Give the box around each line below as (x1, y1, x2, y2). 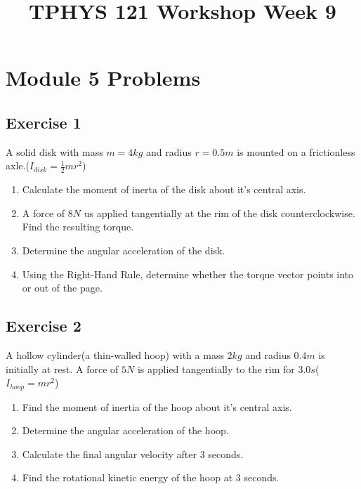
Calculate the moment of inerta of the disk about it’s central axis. (22, 182, 306, 197)
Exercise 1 (6, 111, 81, 133)
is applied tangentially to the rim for (137, 361, 295, 376)
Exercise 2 (6, 315, 81, 337)
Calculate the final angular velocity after (22, 446, 197, 461)
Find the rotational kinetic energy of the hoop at (22, 470, 233, 485)
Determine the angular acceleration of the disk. (22, 242, 225, 257)
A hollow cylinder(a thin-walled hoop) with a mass (6, 347, 224, 362)
